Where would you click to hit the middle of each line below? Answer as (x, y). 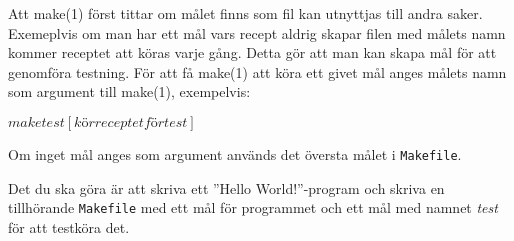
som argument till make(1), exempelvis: (129, 91)
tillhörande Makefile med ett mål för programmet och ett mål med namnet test (253, 207)
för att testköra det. (69, 226)
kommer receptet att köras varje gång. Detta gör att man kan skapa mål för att (252, 52)
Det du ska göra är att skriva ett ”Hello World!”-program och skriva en (226, 187)
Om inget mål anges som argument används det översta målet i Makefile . (235, 153)
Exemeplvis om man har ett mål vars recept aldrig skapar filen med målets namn (257, 32)
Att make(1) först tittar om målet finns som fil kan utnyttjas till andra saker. (245, 13)
